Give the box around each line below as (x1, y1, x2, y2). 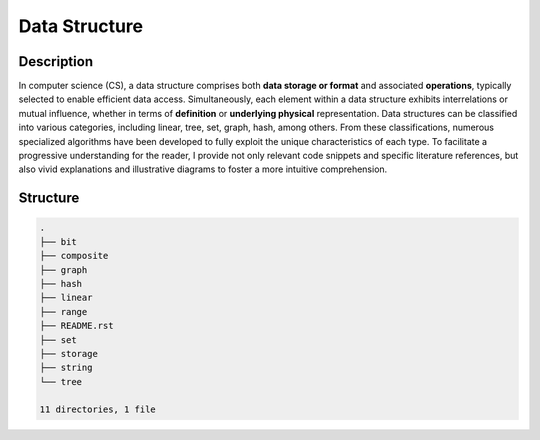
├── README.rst (39, 320, 114, 332)
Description (18, 53, 94, 70)
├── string (39, 362, 93, 374)
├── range (39, 306, 88, 317)
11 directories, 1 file (39, 404, 157, 415)
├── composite (39, 250, 109, 262)
